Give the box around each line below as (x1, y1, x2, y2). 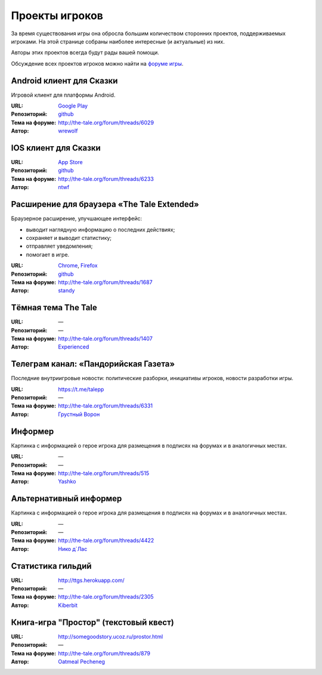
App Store (58, 159, 83, 166)
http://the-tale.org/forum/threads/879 (58, 649, 150, 656)
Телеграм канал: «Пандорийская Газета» (11, 359, 175, 369)
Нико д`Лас (58, 545, 88, 552)
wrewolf (58, 127, 78, 134)
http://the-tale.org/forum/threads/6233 (58, 175, 154, 182)
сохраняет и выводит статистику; (26, 234, 112, 241)
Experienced (58, 343, 89, 350)
